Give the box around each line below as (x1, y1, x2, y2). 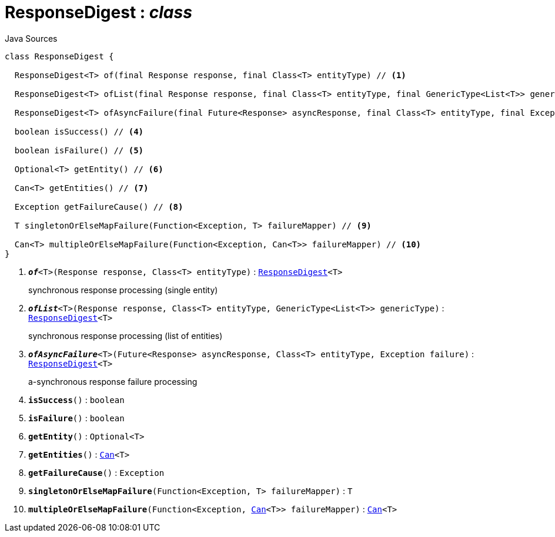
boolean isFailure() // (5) (14, 145, 144, 155)
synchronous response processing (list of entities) (28, 330, 223, 341)
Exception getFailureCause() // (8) (14, 202, 183, 212)
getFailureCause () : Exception (28, 467, 165, 478)
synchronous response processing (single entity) (28, 284, 218, 295)
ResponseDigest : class (5, 2, 192, 22)
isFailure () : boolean (28, 412, 125, 423)
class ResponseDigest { (5, 51, 114, 61)
